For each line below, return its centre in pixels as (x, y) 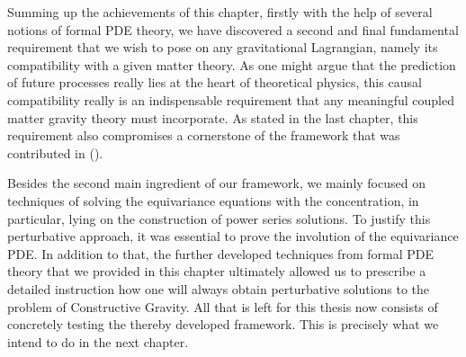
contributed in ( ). (55, 152)
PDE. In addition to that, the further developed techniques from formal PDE (220, 253)
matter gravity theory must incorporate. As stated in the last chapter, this (213, 117)
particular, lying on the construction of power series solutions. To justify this (219, 218)
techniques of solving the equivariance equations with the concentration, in (213, 200)
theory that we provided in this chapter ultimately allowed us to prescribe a (217, 271)
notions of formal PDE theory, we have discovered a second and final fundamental (233, 29)
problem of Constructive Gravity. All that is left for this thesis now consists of (223, 306)
